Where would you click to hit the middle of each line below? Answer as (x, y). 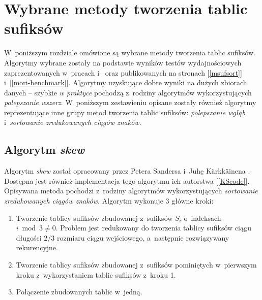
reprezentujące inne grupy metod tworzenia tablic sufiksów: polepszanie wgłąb (125, 112)
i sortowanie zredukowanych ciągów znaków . (73, 122)
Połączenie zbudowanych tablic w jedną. (79, 292)
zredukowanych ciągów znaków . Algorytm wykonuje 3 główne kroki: (109, 201)
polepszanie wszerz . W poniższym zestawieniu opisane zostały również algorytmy (130, 102)
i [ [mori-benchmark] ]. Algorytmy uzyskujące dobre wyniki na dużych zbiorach (126, 82)
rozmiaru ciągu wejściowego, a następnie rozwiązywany (143, 237)
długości (29, 237)
